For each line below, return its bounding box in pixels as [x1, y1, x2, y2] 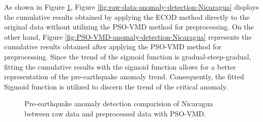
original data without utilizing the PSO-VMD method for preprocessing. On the [4, 21, 254, 32]
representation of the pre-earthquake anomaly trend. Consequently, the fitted [4, 71, 244, 82]
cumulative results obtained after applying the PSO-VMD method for [4, 41, 221, 52]
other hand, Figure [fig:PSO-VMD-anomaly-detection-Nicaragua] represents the [4, 31, 252, 42]
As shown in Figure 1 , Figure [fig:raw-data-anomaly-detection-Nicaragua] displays [4, 2, 259, 12]
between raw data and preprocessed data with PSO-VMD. [24, 108, 206, 118]
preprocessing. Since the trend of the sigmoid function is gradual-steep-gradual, [4, 51, 251, 62]
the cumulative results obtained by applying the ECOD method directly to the [4, 11, 250, 22]
